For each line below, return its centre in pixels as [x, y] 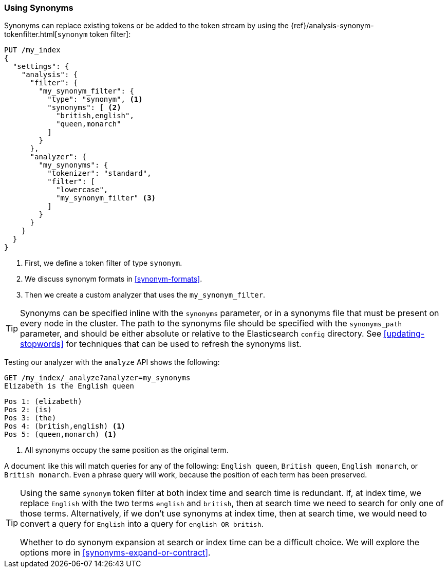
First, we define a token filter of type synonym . [104, 263]
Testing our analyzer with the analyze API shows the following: [112, 362]
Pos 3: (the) [30, 418]
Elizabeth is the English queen [69, 386]
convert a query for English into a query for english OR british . [142, 524]
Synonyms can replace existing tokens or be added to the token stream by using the [146, 26]
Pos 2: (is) [28, 410]
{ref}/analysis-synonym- [332, 26]
